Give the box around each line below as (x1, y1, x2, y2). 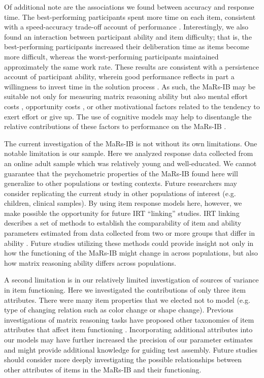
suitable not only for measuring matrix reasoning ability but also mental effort (4, 91, 248, 102)
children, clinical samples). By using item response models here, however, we (4, 198, 242, 208)
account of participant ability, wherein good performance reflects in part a (4, 71, 235, 82)
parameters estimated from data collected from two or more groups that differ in (4, 228, 255, 238)
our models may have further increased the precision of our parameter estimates (4, 334, 253, 344)
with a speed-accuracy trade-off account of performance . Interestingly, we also (4, 21, 249, 32)
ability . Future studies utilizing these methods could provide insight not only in (4, 237, 254, 248)
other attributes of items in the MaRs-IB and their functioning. (4, 364, 202, 374)
